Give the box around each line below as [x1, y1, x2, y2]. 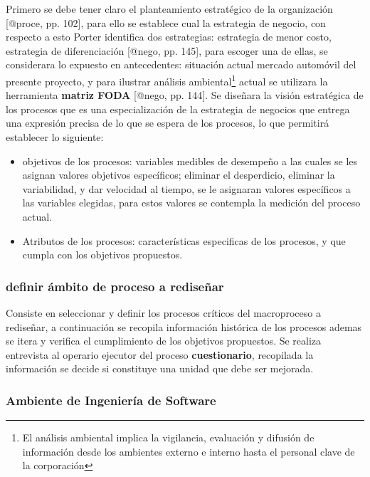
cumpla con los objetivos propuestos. [22, 247, 183, 262]
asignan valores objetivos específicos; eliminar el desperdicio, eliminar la [22, 167, 335, 182]
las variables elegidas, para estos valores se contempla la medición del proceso [22, 195, 361, 210]
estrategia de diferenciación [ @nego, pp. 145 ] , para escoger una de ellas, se [6, 43, 328, 58]
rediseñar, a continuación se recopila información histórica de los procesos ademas [6, 319, 362, 334]
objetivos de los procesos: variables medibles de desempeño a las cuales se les [22, 153, 358, 168]
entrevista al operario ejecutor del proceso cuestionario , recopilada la [6, 347, 314, 362]
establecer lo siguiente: [6, 130, 104, 144]
